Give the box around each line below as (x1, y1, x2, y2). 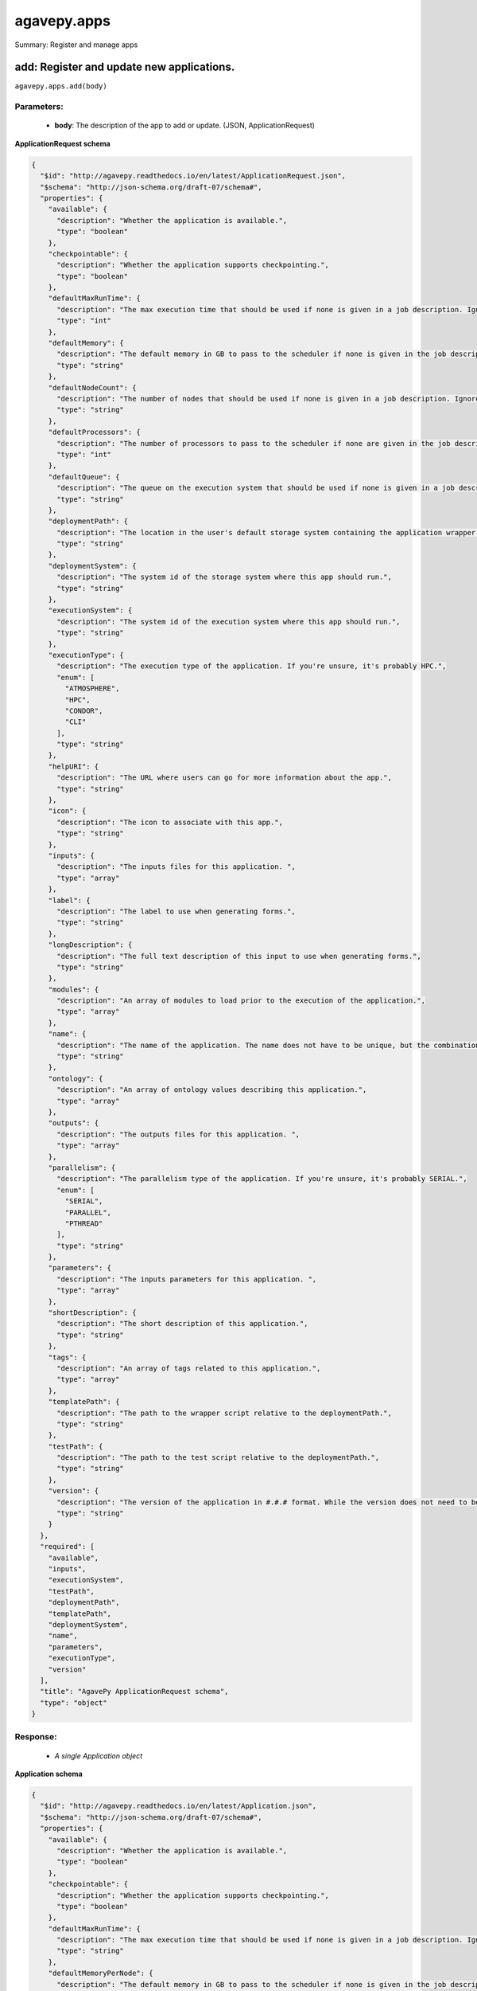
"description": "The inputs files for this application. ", (56, 863, 296, 871)
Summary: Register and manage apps (14, 40, 138, 49)
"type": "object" (40, 1698, 107, 1707)
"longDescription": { (48, 941, 133, 949)
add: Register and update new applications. (14, 61, 235, 74)
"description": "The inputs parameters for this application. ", (56, 1274, 317, 1284)
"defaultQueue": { (48, 472, 120, 481)
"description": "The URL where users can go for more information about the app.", (56, 773, 393, 782)
